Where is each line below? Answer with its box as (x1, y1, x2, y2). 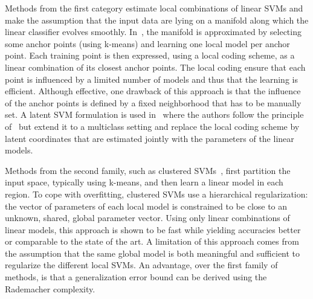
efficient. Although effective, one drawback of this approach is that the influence (5, 85, 301, 97)
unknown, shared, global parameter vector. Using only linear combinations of (5, 211, 290, 224)
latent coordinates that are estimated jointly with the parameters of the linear (5, 132, 294, 144)
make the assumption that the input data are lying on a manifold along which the (5, 13, 309, 26)
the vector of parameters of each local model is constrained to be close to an (5, 199, 288, 212)
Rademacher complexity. (5, 282, 95, 295)
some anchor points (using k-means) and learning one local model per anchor (5, 37, 290, 50)
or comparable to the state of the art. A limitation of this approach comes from (5, 235, 299, 248)
